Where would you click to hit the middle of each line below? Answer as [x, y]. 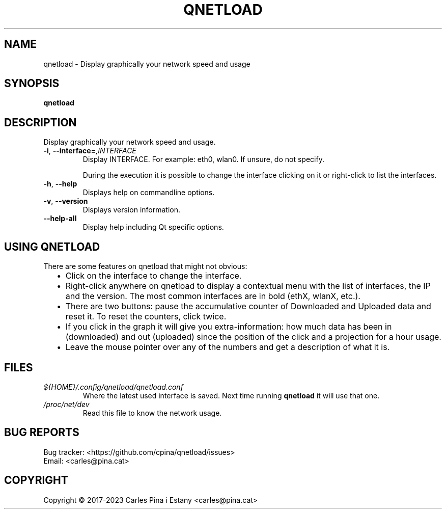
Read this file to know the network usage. [152, 413]
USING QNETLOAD [52, 247]
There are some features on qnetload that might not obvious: [145, 266]
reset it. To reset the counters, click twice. [146, 317]
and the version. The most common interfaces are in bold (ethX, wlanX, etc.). [213, 296]
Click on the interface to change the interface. [154, 276]
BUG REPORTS [42, 433]
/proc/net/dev [66, 404]
